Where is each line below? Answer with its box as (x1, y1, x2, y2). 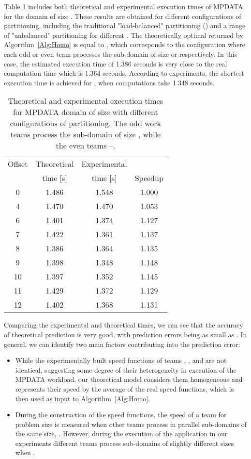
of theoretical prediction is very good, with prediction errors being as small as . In (4, 329, 247, 339)
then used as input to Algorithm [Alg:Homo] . (15, 393, 150, 403)
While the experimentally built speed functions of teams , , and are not (15, 355, 227, 365)
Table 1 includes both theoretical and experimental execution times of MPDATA (4, 1, 243, 11)
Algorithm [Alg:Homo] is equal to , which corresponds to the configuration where (4, 39, 246, 49)
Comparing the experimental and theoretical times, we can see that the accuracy (4, 320, 243, 330)
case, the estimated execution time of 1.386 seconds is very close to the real (4, 58, 227, 68)
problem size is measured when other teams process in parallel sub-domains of (15, 419, 247, 429)
